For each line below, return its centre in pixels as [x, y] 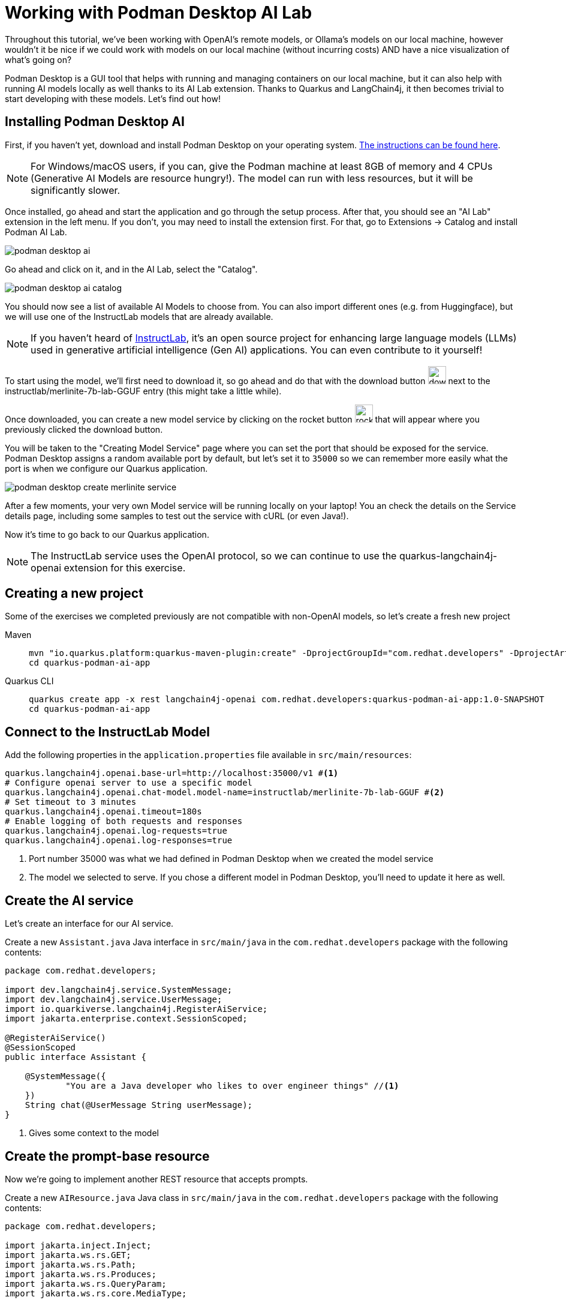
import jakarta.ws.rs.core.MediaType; [96, 1293]
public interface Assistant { [76, 1057]
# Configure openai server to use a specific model [129, 783]
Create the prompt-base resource [107, 1156]
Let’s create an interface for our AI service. [89, 924]
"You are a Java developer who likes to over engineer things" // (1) [232, 1086]
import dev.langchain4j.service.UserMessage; [114, 1000]
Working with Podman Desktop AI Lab [159, 13]
